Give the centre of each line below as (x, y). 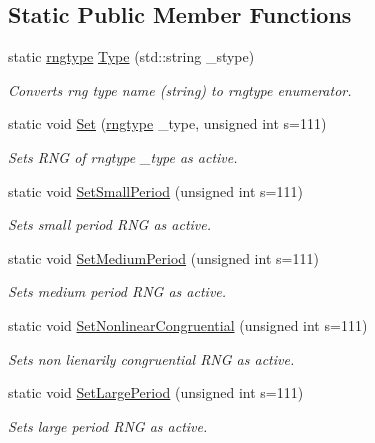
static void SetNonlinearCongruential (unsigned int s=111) (188, 324)
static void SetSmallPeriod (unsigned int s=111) (155, 190)
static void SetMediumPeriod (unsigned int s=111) (163, 257)
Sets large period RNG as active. (108, 425)
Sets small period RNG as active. (110, 224)
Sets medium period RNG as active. (117, 291)
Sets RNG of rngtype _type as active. (123, 156)
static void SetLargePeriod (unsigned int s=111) (156, 392)
